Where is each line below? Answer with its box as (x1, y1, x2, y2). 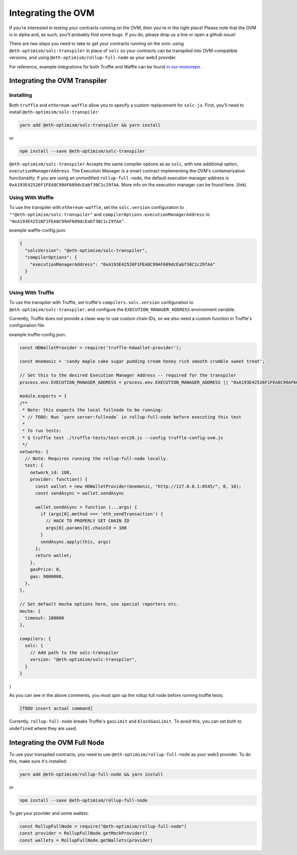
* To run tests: (22, 428, 62, 433)
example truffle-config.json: (9, 331, 66, 337)
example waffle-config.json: (9, 227, 67, 233)
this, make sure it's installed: (9, 758, 67, 764)
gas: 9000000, (30, 574, 64, 579)
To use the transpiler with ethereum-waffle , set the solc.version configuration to (9, 205, 184, 211)
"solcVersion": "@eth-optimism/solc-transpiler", (25, 248, 148, 253)
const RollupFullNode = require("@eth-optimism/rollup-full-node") (19, 824, 187, 829)
